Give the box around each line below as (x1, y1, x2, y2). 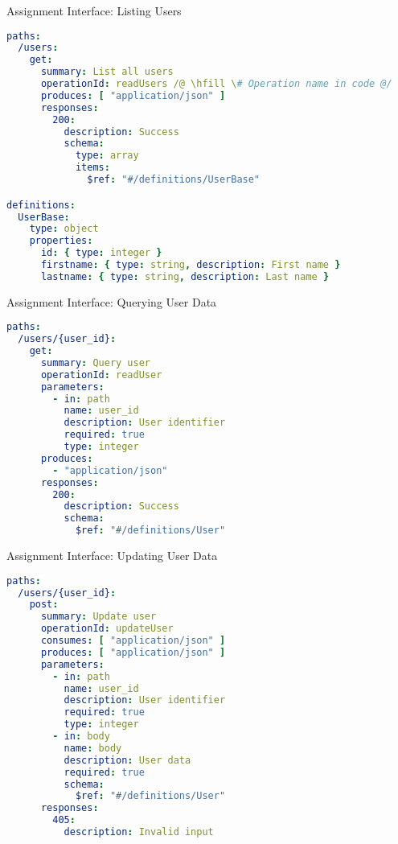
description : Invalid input (64, 826, 214, 838)
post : (29, 599, 59, 611)
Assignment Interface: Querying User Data (6, 293, 217, 310)
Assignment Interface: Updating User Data (6, 547, 218, 564)
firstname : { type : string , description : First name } (40, 259, 341, 270)
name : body (64, 742, 122, 754)
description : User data (64, 754, 191, 766)
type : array (75, 150, 139, 162)
